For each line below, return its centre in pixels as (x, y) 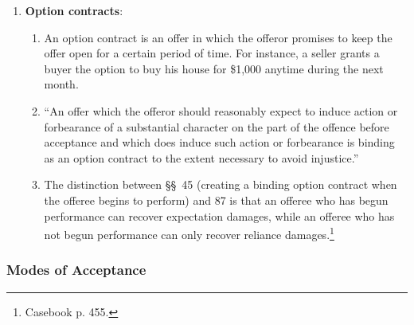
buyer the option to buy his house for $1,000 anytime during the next (214, 68)
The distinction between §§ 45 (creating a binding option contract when (221, 184)
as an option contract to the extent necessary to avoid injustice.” (201, 157)
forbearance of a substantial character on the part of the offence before (217, 126)
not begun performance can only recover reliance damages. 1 (189, 233)
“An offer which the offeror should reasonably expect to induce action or (221, 110)
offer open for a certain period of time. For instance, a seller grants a (212, 53)
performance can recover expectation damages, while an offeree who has (219, 215)
